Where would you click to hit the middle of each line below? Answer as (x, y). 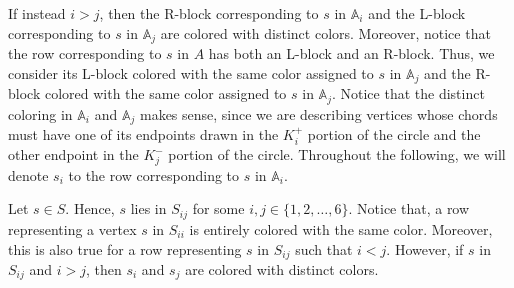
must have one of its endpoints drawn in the (143, 134)
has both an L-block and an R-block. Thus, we (351, 53)
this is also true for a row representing (125, 248)
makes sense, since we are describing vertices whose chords (318, 113)
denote (28, 174)
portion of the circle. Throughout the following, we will (337, 154)
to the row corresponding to (154, 174)
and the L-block (417, 13)
